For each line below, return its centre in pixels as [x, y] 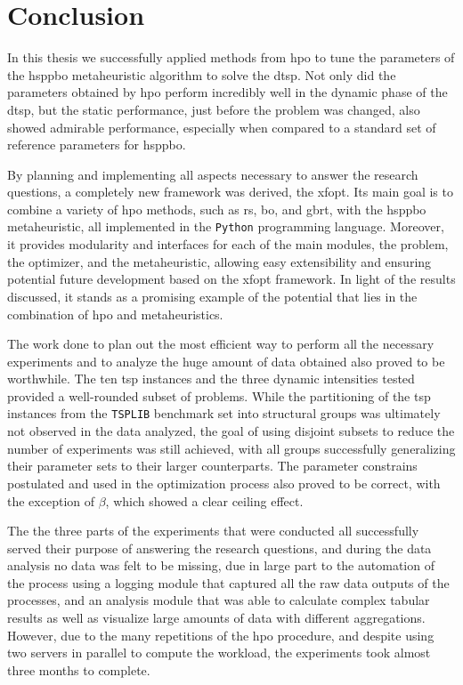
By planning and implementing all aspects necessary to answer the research [213, 174]
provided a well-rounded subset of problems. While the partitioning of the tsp [219, 395]
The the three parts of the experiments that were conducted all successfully [213, 531]
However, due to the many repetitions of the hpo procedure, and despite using [221, 635]
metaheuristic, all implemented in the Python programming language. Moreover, [226, 226]
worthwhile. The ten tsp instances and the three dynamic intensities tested [211, 379]
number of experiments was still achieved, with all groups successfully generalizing [231, 448]
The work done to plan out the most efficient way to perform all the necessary [221, 344]
